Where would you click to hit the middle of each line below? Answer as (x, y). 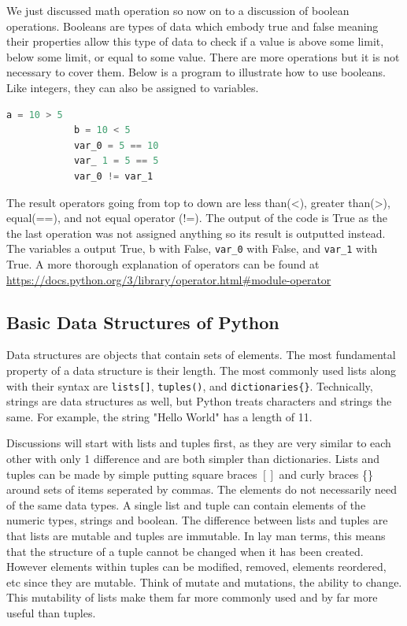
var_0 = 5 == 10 (116, 145)
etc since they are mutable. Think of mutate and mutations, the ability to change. (204, 582)
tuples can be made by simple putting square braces (132, 474)
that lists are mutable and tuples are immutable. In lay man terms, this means (196, 535)
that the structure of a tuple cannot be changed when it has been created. (185, 551)
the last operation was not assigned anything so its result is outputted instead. (196, 233)
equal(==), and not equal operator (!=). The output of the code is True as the (197, 218)
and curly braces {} (326, 474)
